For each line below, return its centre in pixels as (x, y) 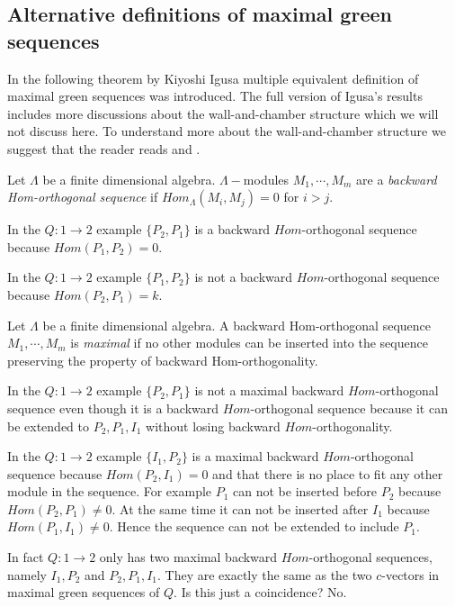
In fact (26, 557)
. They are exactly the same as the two (265, 574)
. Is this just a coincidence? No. (260, 592)
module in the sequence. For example (110, 491)
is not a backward (244, 277)
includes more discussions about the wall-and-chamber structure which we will (223, 113)
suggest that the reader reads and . (104, 148)
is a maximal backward (255, 456)
